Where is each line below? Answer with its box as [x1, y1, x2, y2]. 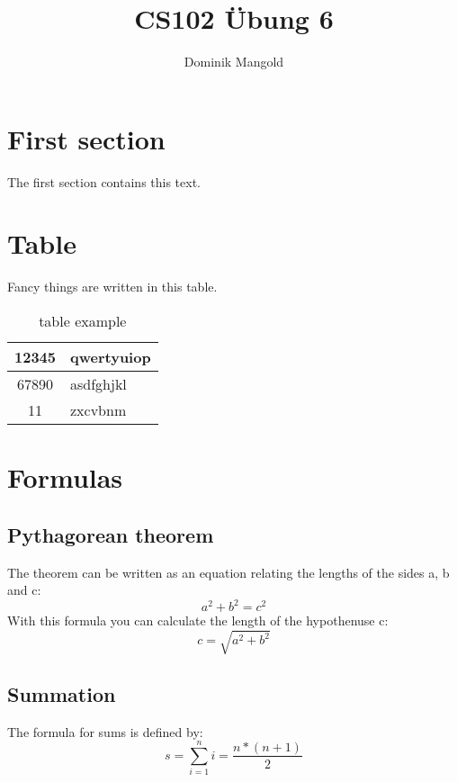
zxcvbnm [70, 399, 127, 420]
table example [39, 310, 127, 331]
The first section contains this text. [7, 172, 201, 191]
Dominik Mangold [184, 52, 284, 71]
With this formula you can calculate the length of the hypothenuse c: [7, 611, 389, 630]
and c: [7, 580, 41, 599]
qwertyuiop [70, 346, 151, 367]
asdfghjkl [70, 373, 127, 394]
